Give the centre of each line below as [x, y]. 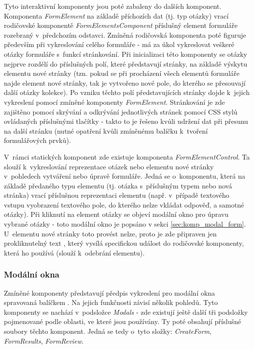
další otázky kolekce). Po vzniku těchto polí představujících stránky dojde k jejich [127, 92]
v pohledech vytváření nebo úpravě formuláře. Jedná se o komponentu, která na [125, 176]
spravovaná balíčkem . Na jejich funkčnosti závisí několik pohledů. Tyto [111, 302]
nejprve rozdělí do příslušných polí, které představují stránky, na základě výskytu [126, 63]
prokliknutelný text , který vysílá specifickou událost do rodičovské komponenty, [124, 243]
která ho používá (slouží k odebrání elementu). [74, 252]
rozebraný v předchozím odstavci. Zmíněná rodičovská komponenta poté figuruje [125, 35]
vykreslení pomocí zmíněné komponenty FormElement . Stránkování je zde [115, 102]
